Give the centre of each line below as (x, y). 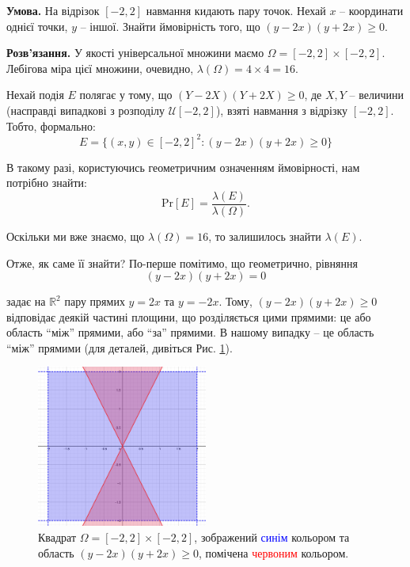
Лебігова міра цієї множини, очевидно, (100, 68)
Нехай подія (35, 95)
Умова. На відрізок (53, 10)
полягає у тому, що (126, 95)
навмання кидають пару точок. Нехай (236, 10)
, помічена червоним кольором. (273, 552)
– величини (376, 95)
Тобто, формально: (51, 126)
